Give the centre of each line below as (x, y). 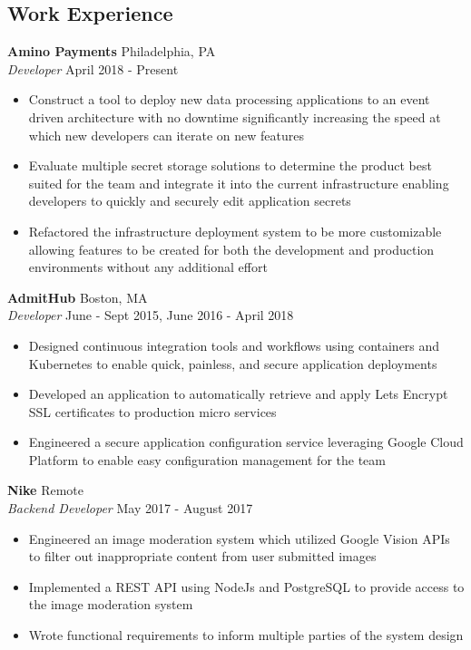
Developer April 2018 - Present (93, 68)
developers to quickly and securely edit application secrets (190, 201)
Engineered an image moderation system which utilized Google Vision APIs (239, 538)
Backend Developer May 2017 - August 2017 (130, 508)
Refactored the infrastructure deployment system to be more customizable (235, 231)
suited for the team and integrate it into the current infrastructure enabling (239, 183)
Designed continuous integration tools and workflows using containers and (234, 345)
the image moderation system (111, 604)
